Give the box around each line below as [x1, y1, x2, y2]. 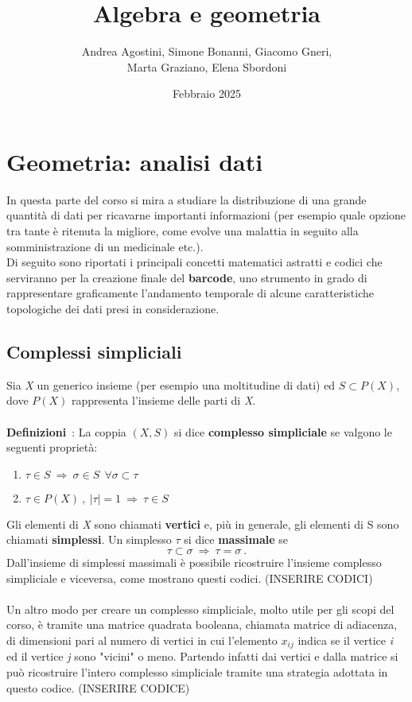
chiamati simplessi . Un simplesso [6, 531, 172, 548]
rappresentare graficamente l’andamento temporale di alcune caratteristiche [6, 285, 375, 301]
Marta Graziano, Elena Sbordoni [126, 58, 287, 75]
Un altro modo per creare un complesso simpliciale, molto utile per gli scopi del [6, 600, 395, 617]
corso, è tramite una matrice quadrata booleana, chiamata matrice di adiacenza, [6, 616, 398, 633]
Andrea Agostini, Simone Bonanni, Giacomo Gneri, [81, 43, 332, 60]
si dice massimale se [184, 531, 289, 548]
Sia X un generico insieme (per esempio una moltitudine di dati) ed [6, 376, 336, 393]
